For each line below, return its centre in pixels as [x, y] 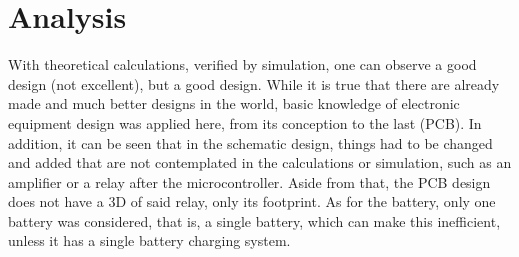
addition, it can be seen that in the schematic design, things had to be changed [250, 142]
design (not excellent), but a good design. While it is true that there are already [254, 83]
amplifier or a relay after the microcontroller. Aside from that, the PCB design [249, 181]
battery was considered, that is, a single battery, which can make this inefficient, [254, 220]
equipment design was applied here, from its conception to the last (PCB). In [245, 122]
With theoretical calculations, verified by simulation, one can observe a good [242, 64]
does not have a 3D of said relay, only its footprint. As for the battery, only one [252, 201]
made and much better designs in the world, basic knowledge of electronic [234, 103]
